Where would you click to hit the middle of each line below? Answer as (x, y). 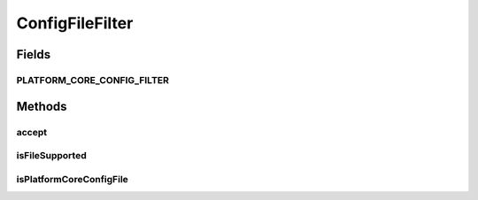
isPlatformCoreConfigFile (72, 179)
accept (32, 132)
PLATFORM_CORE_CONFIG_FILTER (93, 80)
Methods (42, 106)
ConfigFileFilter (75, 23)
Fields (34, 54)
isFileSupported (52, 156)
